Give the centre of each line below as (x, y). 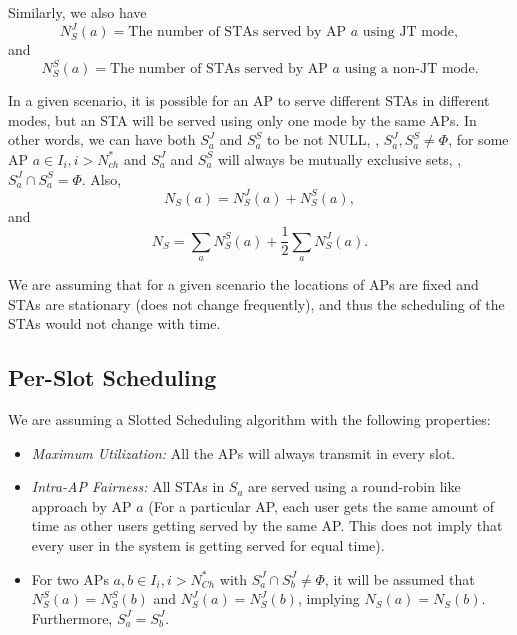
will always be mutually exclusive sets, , (339, 158)
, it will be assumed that (399, 578)
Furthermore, (72, 617)
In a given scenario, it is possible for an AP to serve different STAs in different (249, 100)
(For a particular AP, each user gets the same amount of (321, 505)
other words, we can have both (102, 139)
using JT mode (408, 32)
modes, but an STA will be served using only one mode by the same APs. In (242, 119)
